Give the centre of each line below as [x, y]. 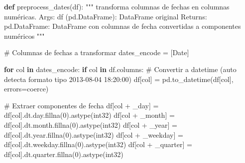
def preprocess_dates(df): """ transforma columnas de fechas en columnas [117, 6]
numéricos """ [24, 36]
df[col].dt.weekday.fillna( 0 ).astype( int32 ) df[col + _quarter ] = [98, 144]
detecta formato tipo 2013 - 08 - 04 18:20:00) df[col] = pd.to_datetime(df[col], [119, 79]
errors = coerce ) [26, 89]
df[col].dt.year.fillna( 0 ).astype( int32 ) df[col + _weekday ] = [94, 134]
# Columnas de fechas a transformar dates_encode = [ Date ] [97, 52]
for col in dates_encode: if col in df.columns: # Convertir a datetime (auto [120, 69]
